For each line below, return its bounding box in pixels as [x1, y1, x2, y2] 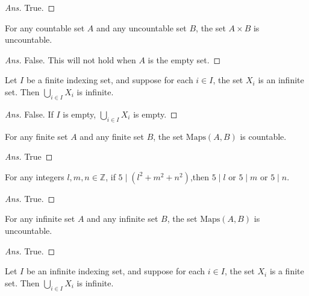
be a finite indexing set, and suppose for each [26, 74, 193, 86]
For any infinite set [5, 212, 75, 225]
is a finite [269, 265, 304, 277]
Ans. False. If [5, 107, 54, 120]
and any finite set [80, 130, 145, 142]
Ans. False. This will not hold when [5, 53, 136, 66]
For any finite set [5, 130, 68, 142]
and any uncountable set [96, 21, 187, 34]
